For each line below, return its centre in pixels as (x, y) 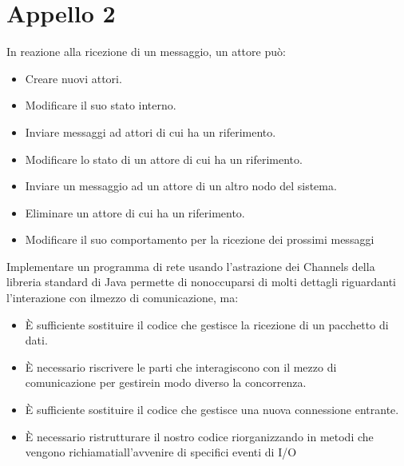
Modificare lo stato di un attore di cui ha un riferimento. (164, 159)
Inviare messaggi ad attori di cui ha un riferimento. (151, 131)
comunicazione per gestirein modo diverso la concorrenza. (166, 382)
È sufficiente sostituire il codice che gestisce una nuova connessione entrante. (212, 410)
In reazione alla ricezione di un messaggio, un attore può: (146, 52)
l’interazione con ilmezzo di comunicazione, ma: (123, 298)
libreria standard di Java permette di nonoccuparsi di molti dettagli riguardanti (201, 282)
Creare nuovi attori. (73, 78)
